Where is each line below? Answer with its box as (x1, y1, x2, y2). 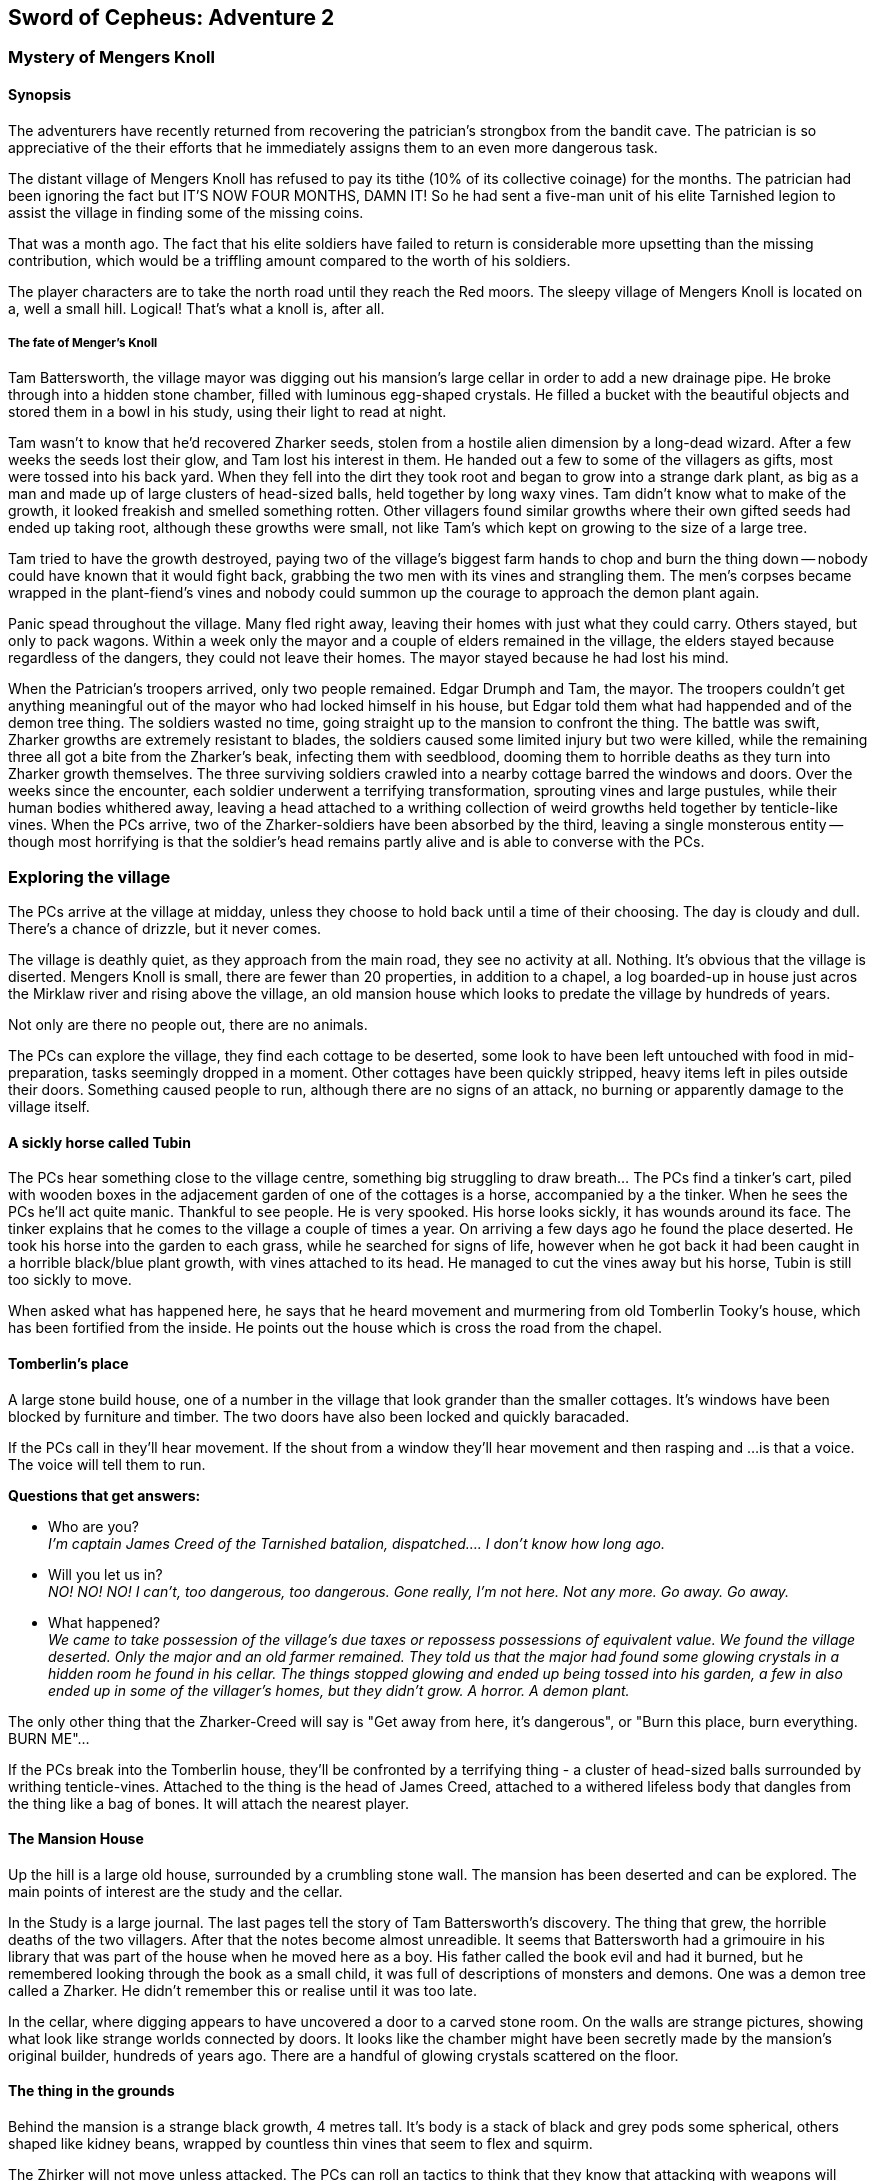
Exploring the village (8, 866, 171, 887)
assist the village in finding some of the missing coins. (8, 203, 364, 221)
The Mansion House (8, 1830, 144, 1848)
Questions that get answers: (8, 1486, 201, 1504)
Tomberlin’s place (8, 1355, 129, 1372)
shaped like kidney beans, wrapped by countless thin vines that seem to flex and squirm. (8, 2135, 593, 2153)
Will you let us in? (48, 1565, 163, 1583)
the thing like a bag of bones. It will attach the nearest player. (8, 1794, 409, 1812)
